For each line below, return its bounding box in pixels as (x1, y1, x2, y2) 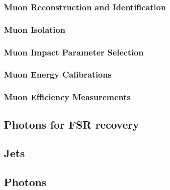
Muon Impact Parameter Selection (4, 46, 144, 58)
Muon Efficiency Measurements (4, 91, 131, 103)
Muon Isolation (4, 23, 66, 35)
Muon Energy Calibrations (4, 68, 112, 81)
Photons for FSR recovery (4, 116, 139, 132)
